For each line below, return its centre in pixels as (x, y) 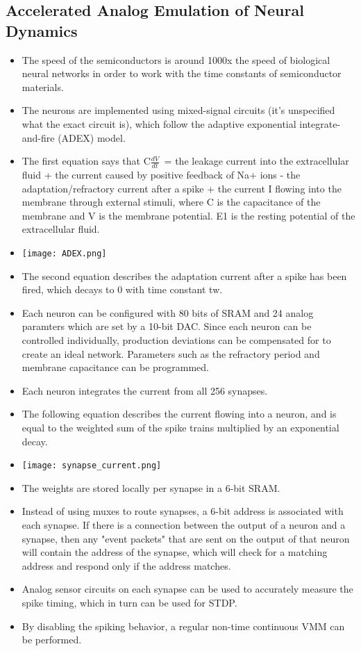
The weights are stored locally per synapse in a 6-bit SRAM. (151, 487)
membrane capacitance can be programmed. (116, 367)
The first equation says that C (86, 161)
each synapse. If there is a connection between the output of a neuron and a (184, 524)
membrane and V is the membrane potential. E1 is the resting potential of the (188, 215)
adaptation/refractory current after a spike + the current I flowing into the (182, 188)
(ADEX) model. (92, 137)
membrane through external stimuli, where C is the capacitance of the (171, 202)
